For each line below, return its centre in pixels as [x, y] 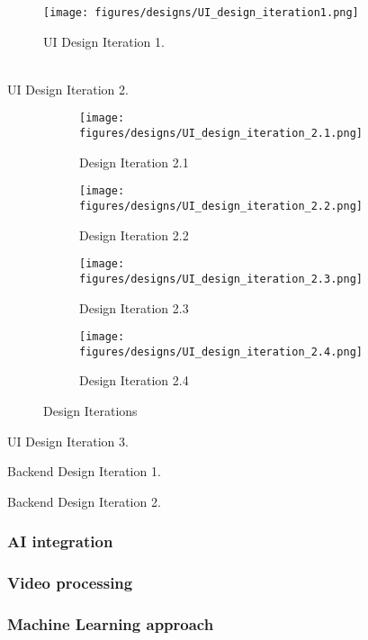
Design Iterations [90, 411]
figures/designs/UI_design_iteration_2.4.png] [221, 352]
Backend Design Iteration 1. [84, 471]
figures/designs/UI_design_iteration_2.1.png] [221, 134]
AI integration [60, 541]
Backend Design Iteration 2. [84, 501]
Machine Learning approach [111, 624]
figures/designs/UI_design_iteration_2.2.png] [221, 206]
